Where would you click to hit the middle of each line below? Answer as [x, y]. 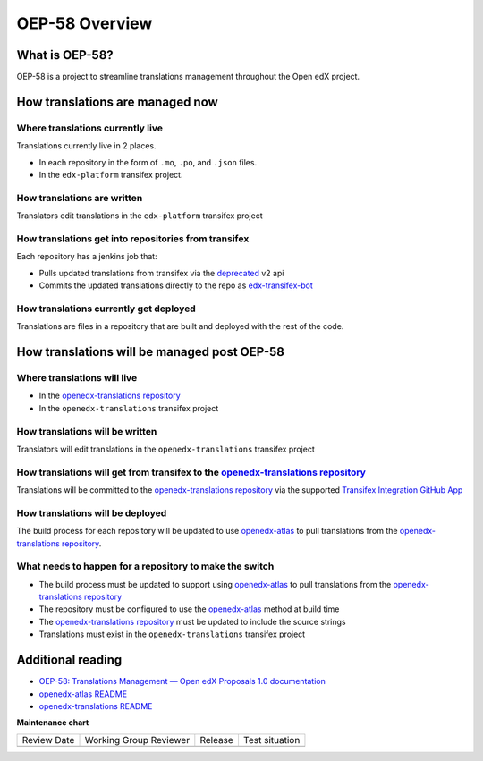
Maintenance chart [53, 723]
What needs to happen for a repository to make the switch [145, 566]
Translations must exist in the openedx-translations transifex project [172, 634]
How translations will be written [87, 431]
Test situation [271, 740]
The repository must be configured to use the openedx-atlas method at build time [189, 609]
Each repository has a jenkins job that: [87, 257]
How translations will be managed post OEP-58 [151, 352]
